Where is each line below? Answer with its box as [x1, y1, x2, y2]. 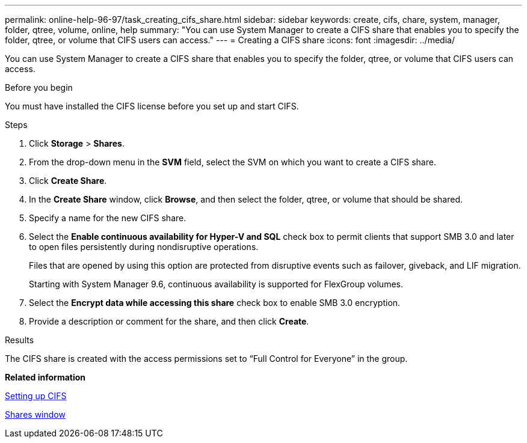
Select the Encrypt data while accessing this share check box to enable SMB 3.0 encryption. [29, 298, 401, 308]
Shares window [5, 409, 66, 420]
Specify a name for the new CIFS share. [29, 213, 186, 223]
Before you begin [5, 82, 73, 93]
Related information [5, 372, 86, 382]
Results [5, 335, 34, 345]
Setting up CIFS [5, 391, 67, 401]
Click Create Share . [29, 176, 107, 186]
